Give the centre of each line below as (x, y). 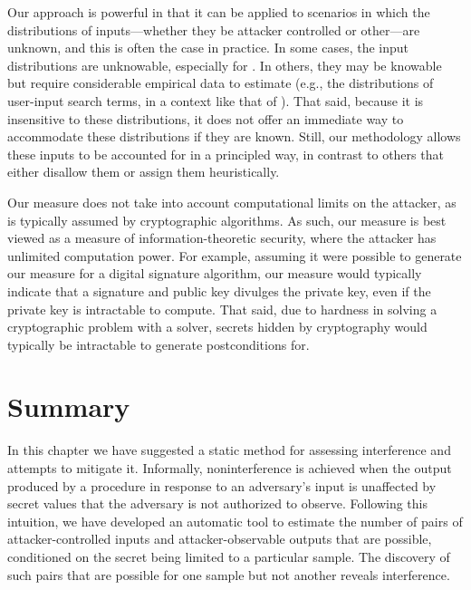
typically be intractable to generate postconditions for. (159, 344)
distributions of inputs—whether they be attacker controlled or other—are (214, 29)
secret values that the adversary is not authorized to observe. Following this (218, 503)
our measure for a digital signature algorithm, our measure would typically (215, 273)
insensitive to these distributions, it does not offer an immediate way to (206, 118)
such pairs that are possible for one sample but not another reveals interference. (229, 574)
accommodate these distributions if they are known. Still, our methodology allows (234, 136)
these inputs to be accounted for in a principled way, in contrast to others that (226, 154)
